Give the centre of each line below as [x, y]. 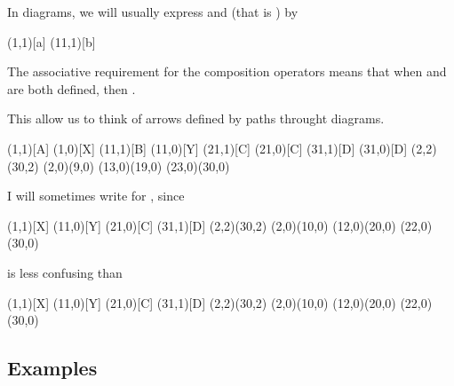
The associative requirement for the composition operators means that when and [227, 71]
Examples [52, 368]
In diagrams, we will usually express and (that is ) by [153, 12]
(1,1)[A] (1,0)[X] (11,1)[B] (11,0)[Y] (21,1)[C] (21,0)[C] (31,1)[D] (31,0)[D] [207, 148]
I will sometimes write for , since [96, 196]
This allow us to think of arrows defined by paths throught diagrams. [196, 118]
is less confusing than [65, 272]
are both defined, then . [72, 88]
